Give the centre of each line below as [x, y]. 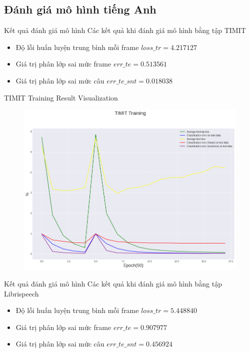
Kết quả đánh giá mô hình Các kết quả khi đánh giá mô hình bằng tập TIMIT [125, 30]
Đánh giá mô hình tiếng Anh [80, 9]
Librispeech [21, 293]
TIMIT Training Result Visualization [61, 97]
